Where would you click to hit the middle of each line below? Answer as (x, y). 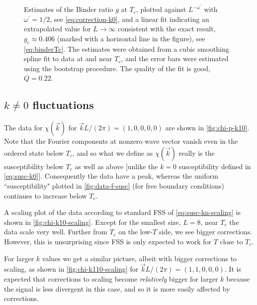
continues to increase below (45, 195)
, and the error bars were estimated (175, 58)
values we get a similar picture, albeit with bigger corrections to (139, 258)
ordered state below (34, 152)
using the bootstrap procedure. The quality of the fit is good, (117, 68)
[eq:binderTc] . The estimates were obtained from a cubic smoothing (127, 49)
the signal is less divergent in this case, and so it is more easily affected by (117, 288)
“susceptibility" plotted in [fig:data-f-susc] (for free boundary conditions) (114, 186)
